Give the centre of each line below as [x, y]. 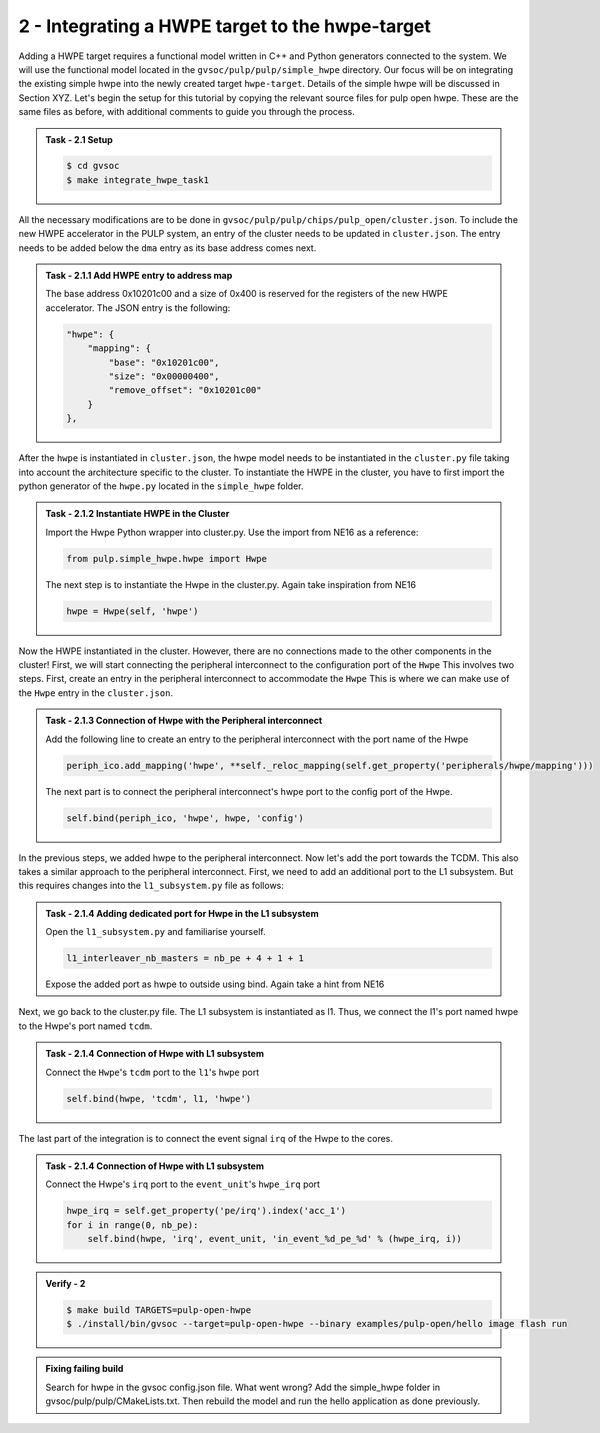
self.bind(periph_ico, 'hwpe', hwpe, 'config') [185, 818]
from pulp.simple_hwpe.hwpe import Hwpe [166, 558]
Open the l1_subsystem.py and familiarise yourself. [155, 932]
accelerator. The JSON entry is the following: [138, 307]
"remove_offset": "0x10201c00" [185, 390]
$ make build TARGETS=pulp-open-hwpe [159, 1310]
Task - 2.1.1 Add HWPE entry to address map [139, 276]
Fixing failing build [84, 1369]
